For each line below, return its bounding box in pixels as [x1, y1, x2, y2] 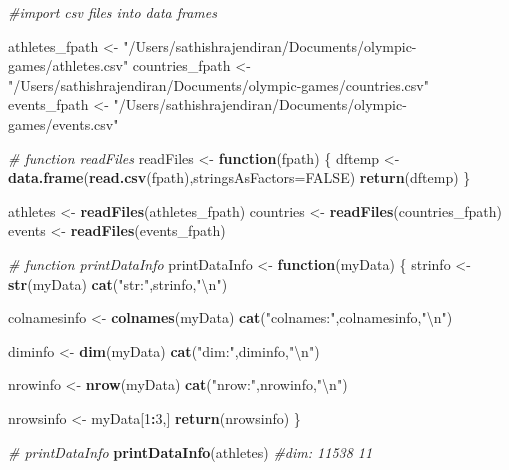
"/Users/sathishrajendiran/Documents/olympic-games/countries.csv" [8, 74, 429, 95]
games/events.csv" [8, 113, 119, 134]
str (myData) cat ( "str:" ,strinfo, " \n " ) [8, 273, 228, 294]
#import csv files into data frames [8, 2, 217, 22]
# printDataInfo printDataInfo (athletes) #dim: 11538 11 [8, 441, 373, 462]
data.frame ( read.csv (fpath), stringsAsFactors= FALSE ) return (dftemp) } [8, 167, 471, 188]
